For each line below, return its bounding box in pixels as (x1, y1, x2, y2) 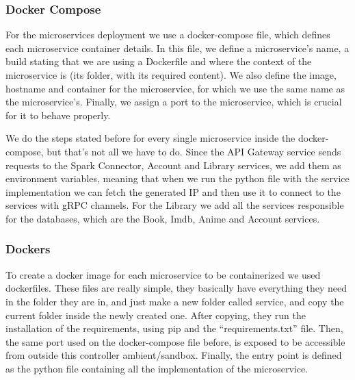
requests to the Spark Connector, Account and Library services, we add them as (5, 157, 341, 172)
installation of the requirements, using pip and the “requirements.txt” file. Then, (5, 321, 343, 335)
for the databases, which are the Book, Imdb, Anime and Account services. (5, 211, 320, 225)
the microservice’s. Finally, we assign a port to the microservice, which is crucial (5, 94, 342, 109)
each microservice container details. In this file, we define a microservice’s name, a (5, 40, 350, 55)
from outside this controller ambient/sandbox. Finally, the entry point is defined (5, 348, 342, 362)
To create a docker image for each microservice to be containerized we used (5, 267, 321, 281)
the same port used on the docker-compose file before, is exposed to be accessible (5, 334, 345, 349)
